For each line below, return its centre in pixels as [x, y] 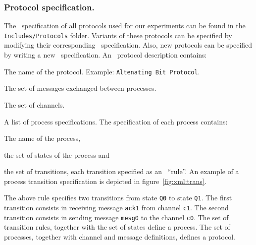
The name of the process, [42, 138]
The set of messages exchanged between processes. [80, 88]
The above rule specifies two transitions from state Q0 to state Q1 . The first [118, 198]
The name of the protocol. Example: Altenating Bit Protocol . [102, 71]
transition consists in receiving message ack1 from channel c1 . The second [116, 208]
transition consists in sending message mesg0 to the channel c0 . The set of [116, 217]
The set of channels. [34, 104]
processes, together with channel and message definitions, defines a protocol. [120, 237]
